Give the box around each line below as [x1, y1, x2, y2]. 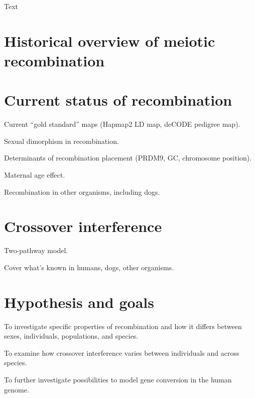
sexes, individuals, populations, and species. [4, 331, 139, 341]
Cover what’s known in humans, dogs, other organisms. [4, 262, 174, 272]
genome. [4, 384, 29, 394]
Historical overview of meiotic [4, 30, 215, 51]
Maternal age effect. [4, 170, 65, 180]
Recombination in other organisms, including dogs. [4, 186, 160, 197]
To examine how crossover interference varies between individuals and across [4, 347, 239, 358]
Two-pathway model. [4, 245, 68, 256]
